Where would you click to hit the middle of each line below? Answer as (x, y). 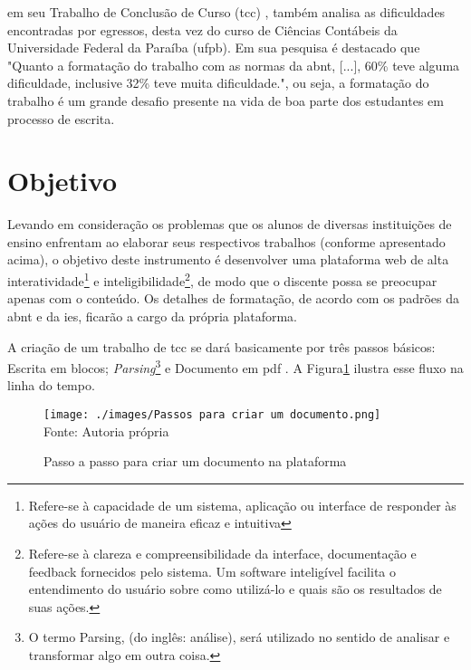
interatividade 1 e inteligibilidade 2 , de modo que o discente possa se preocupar (222, 279)
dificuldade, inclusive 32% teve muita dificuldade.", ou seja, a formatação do (218, 83)
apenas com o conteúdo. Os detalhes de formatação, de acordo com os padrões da (233, 298)
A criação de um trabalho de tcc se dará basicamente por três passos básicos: (221, 346)
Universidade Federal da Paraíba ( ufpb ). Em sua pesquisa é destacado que (214, 48)
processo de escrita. (61, 118)
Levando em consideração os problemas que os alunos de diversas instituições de (230, 224)
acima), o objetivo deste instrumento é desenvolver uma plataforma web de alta (228, 259)
